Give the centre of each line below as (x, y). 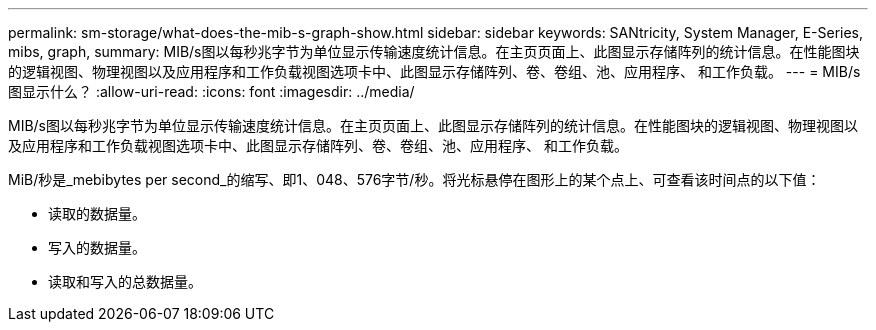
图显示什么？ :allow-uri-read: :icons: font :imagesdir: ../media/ (211, 91)
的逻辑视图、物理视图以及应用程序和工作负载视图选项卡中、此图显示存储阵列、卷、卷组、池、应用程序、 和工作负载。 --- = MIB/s (434, 71)
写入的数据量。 (97, 247)
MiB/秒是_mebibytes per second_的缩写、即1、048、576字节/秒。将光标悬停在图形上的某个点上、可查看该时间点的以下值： (414, 179)
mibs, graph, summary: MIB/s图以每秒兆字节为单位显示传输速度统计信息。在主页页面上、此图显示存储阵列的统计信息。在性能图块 (434, 51)
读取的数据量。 (97, 213)
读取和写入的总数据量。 (125, 281)
